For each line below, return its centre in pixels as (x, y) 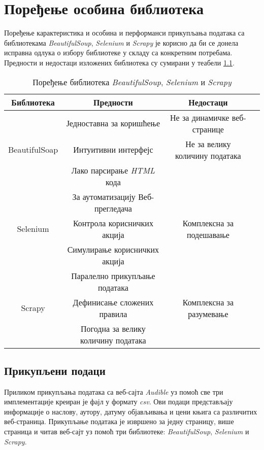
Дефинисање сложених (113, 302)
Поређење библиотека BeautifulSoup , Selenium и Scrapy (132, 82)
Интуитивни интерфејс (113, 149)
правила (113, 314)
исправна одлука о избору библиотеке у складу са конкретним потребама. (118, 53)
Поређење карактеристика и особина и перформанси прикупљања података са (124, 33)
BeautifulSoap (33, 149)
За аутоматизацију (104, 196)
